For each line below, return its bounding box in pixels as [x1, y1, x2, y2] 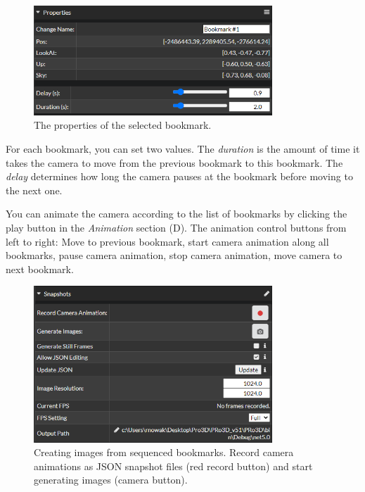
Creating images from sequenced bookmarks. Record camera [34, 445, 294, 460]
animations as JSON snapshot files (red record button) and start [34, 458, 313, 473]
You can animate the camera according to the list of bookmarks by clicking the [6, 206, 347, 221]
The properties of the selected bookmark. [34, 118, 212, 132]
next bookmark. [6, 261, 74, 276]
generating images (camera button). [34, 472, 188, 487]
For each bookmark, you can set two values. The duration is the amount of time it [6, 141, 360, 156]
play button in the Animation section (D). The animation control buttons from [6, 220, 347, 235]
